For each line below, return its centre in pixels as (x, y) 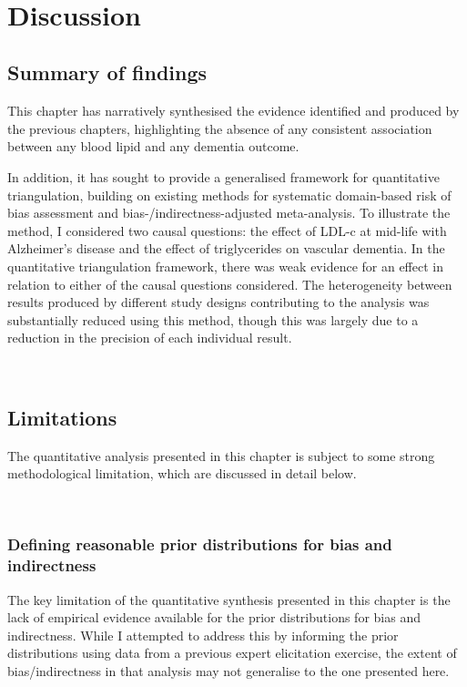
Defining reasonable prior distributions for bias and (200, 544)
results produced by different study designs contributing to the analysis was (218, 302)
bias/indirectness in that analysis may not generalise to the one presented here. (228, 670)
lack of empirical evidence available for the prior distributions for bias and (214, 617)
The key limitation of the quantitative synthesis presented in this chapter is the (229, 599)
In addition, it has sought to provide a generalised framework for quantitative (223, 176)
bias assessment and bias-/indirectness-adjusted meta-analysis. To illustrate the (229, 213)
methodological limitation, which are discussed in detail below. (182, 473)
